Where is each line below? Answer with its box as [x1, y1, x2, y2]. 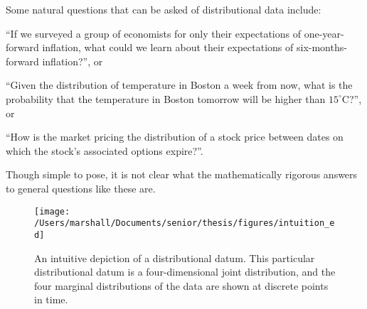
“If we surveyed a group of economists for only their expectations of [6, 26, 302, 40]
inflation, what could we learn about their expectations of [42, 40, 294, 55]
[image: [34, 206, 70, 217]
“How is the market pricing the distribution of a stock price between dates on [6, 129, 344, 144]
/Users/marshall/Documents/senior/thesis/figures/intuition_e [34, 218, 335, 229]
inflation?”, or [42, 53, 103, 68]
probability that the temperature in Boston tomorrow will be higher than [6, 91, 326, 106]
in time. [34, 292, 68, 307]
